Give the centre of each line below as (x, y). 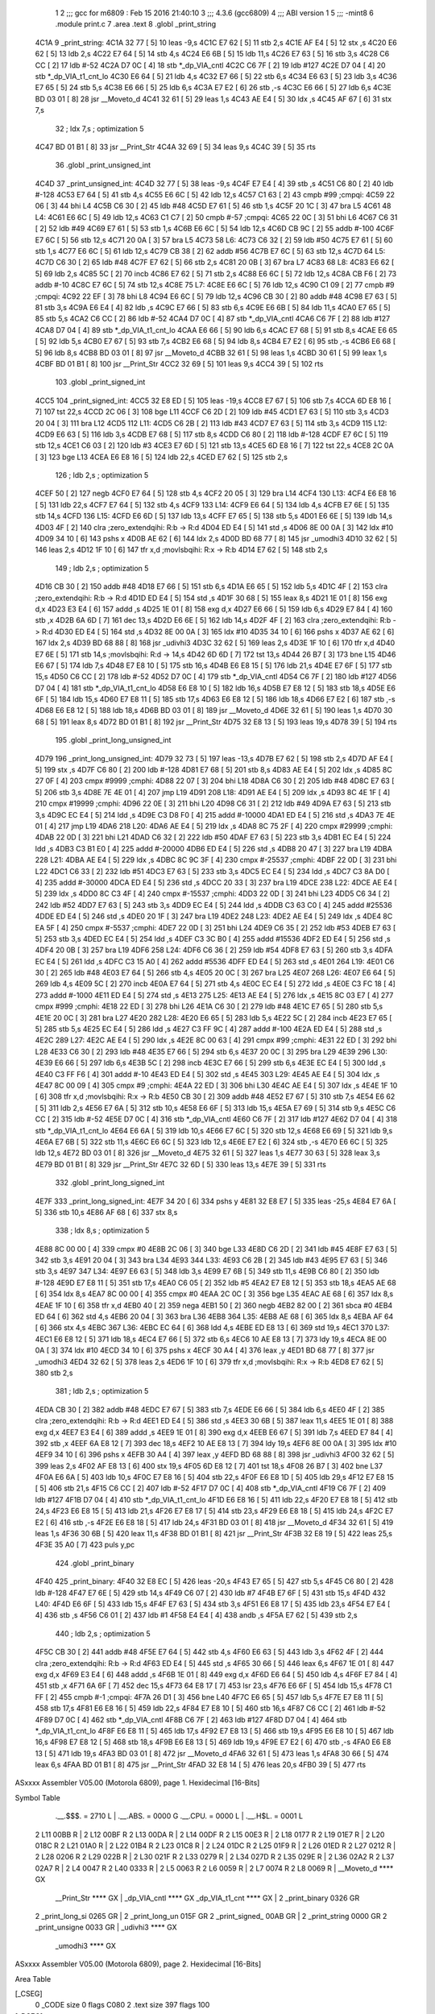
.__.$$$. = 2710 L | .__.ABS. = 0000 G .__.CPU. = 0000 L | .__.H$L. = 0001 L (179, 1816)
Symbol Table (37, 1797)
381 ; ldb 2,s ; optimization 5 (102, 1391)
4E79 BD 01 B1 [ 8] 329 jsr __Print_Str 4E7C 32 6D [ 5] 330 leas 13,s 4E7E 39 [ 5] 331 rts (180, 1164)
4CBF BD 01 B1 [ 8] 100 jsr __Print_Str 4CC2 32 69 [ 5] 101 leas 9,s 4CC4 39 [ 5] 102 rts (179, 363)
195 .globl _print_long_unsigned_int (113, 740)
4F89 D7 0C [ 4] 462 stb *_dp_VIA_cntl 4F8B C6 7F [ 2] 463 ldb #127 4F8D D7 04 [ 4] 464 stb (191, 1719)
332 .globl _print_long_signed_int (110, 1183)
